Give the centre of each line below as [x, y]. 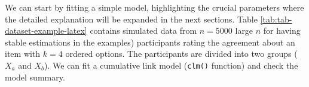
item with [23, 54]
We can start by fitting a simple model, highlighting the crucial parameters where [154, 7]
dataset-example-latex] [46, 30]
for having [282, 30]
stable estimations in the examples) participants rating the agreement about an [150, 42]
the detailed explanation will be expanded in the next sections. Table [131, 19]
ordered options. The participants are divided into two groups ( [181, 54]
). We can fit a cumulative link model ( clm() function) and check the [171, 65]
